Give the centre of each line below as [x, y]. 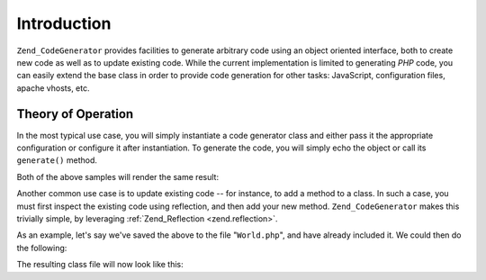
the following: [42, 248]
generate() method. [57, 160]
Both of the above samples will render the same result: [118, 176]
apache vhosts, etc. [53, 88]
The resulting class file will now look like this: [100, 265]
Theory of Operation [75, 114]
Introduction [64, 23]
